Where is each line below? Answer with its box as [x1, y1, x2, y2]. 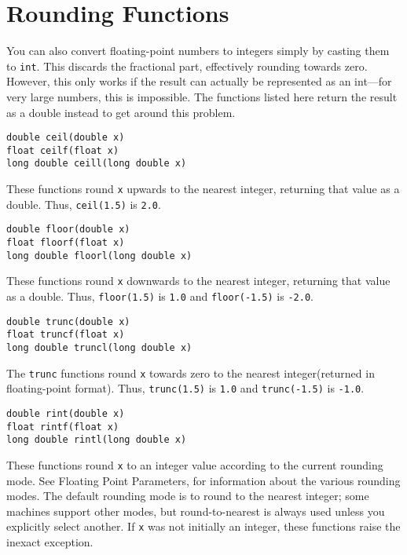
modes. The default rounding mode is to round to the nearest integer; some [6, 487, 369, 504]
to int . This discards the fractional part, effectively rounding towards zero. [6, 57, 368, 74]
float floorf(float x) [6, 237, 125, 249]
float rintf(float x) [6, 421, 119, 433]
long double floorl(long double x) [6, 250, 192, 261]
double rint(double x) [6, 408, 125, 419]
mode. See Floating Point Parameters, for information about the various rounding [6, 472, 401, 488]
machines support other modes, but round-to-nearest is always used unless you [6, 502, 385, 519]
